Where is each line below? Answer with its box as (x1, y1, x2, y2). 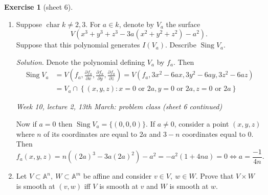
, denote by (119, 18, 154, 29)
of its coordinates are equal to (43, 128, 137, 139)
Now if (16, 118, 37, 129)
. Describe (165, 39, 197, 50)
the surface (166, 18, 200, 29)
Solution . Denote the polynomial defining (16, 56, 145, 67)
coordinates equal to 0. (182, 128, 254, 139)
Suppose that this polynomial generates (16, 39, 140, 50)
